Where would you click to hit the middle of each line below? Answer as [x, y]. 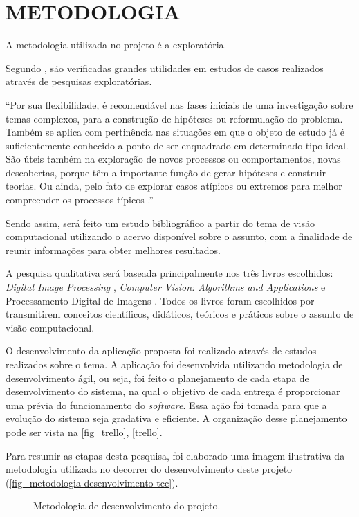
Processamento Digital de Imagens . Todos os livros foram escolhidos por [160, 300]
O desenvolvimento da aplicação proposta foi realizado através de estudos [161, 351]
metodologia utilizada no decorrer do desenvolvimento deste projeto [149, 469]
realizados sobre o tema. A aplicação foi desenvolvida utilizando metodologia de [174, 364]
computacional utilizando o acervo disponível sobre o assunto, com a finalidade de [179, 236]
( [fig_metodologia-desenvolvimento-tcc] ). [92, 482]
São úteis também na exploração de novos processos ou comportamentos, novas [173, 159]
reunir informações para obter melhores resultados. [113, 250]
